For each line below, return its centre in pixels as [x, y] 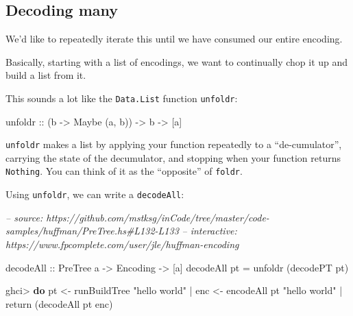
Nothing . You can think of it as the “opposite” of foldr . [124, 171]
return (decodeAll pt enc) [59, 303]
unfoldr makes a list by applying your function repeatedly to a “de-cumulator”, [174, 144]
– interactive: [209, 231]
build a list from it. [46, 75]
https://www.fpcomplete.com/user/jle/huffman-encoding [122, 244]
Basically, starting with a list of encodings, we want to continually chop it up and [177, 61]
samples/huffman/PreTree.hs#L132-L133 [92, 231]
